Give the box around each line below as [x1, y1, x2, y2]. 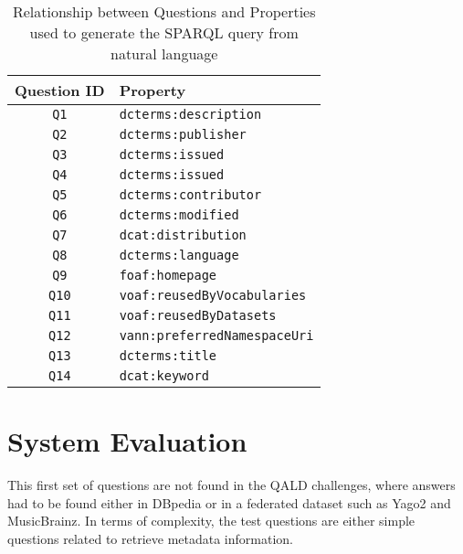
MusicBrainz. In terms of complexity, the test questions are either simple [7, 511, 416, 530]
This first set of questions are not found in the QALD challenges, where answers [7, 475, 456, 495]
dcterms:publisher [119, 127, 247, 142]
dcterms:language [119, 248, 239, 262]
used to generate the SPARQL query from [29, 22, 299, 43]
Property [119, 80, 186, 101]
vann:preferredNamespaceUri [119, 328, 314, 343]
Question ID [15, 80, 105, 101]
